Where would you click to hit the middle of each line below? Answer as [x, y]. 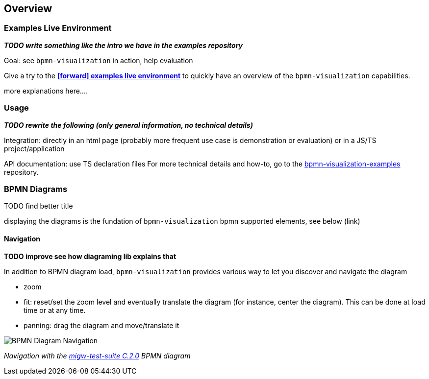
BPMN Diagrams [36, 189]
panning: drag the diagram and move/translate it [101, 325]
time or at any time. [55, 310]
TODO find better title [38, 206]
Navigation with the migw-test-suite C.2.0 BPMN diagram [97, 355]
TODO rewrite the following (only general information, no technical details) [128, 125]
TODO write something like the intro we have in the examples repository [124, 45]
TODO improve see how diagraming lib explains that [90, 256]
